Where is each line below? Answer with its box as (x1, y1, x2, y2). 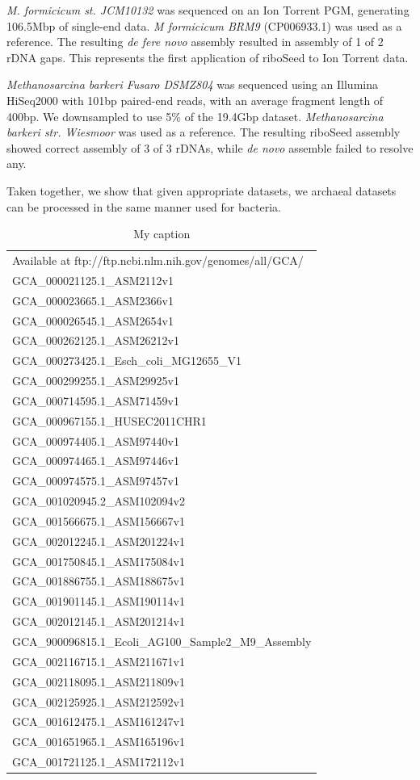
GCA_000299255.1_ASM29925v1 (12, 372, 180, 389)
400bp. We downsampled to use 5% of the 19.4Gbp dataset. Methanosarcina (6, 107, 384, 124)
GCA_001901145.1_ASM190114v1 (12, 593, 186, 610)
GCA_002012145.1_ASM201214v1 (12, 613, 186, 630)
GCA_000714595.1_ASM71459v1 (12, 392, 180, 409)
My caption (133, 225, 191, 242)
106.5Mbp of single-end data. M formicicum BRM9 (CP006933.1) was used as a (6, 17, 402, 34)
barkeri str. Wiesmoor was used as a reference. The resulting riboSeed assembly (6, 124, 401, 140)
